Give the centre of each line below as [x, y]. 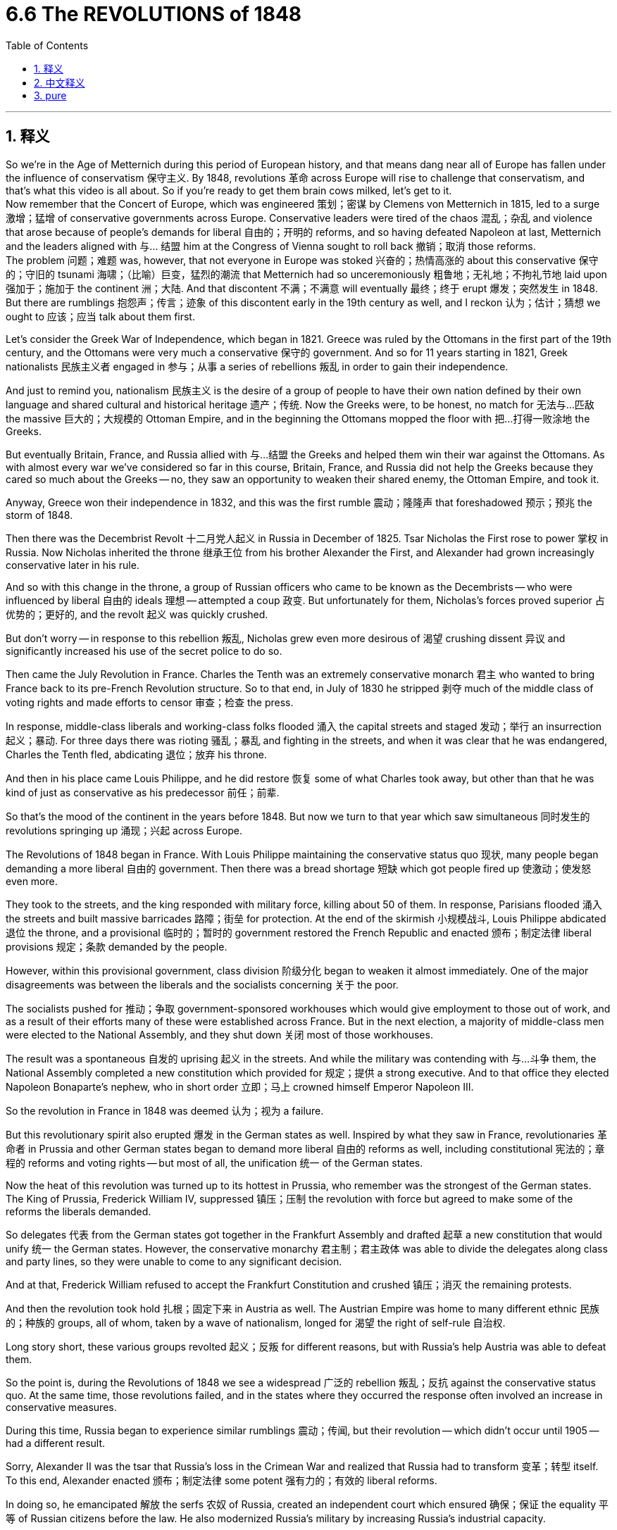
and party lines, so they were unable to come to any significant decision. [174, 1261]
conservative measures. [61, 1407]
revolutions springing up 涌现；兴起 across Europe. [124, 830]
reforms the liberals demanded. [79, 1211]
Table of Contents [47, 45]
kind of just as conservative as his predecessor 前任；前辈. [143, 792]
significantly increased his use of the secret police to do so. [144, 651]
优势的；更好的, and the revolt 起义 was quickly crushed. [137, 614]
